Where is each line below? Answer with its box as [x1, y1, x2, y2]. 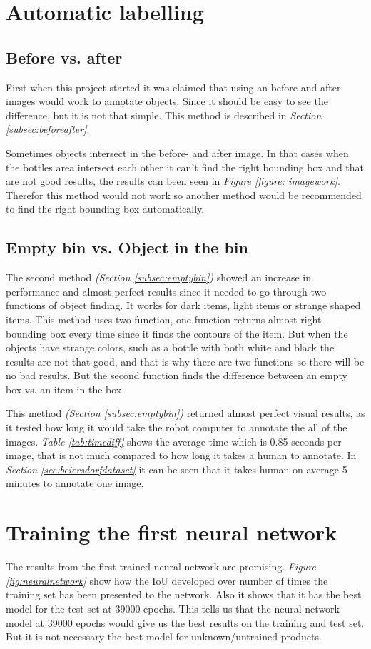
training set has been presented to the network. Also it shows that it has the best [6, 587, 362, 602]
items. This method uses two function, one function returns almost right [6, 311, 322, 326]
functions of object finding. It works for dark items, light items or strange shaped [6, 298, 361, 313]
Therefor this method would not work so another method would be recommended [6, 187, 362, 202]
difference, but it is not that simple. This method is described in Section [6, 107, 322, 122]
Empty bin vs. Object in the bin [6, 236, 248, 258]
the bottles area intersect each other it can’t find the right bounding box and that [6, 159, 365, 174]
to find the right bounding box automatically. [6, 201, 205, 216]
